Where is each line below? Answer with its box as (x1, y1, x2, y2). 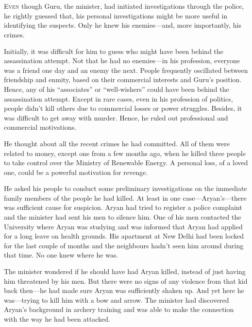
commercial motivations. (4, 122, 77, 132)
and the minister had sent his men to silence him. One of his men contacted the (4, 212, 241, 222)
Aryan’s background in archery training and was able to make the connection (4, 304, 234, 314)
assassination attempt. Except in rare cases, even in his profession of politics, (4, 93, 233, 103)
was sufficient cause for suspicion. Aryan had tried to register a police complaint (4, 202, 242, 212)
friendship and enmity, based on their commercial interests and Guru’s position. (4, 74, 242, 85)
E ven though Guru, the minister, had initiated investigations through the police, (4, 1, 244, 11)
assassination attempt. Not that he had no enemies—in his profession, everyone (4, 55, 240, 66)
